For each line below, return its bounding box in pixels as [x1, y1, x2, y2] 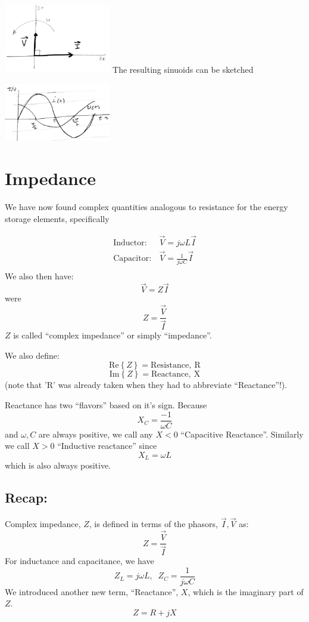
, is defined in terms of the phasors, [89, 518, 218, 530]
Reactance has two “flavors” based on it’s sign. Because [5, 398, 207, 411]
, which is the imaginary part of [188, 585, 304, 598]
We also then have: [5, 270, 74, 282]
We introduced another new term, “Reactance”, [5, 585, 179, 598]
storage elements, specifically [5, 213, 110, 225]
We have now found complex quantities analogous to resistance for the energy [5, 201, 288, 213]
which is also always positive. [5, 459, 111, 472]
